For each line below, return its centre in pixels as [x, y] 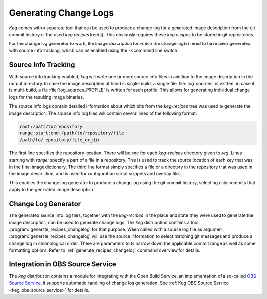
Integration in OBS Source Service [63, 264]
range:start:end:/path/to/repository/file [72, 133]
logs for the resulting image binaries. [46, 97]
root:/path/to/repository [51, 126]
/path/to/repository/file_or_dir [60, 140]
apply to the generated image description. [52, 190]
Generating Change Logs [61, 13]
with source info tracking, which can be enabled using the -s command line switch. [94, 50]
